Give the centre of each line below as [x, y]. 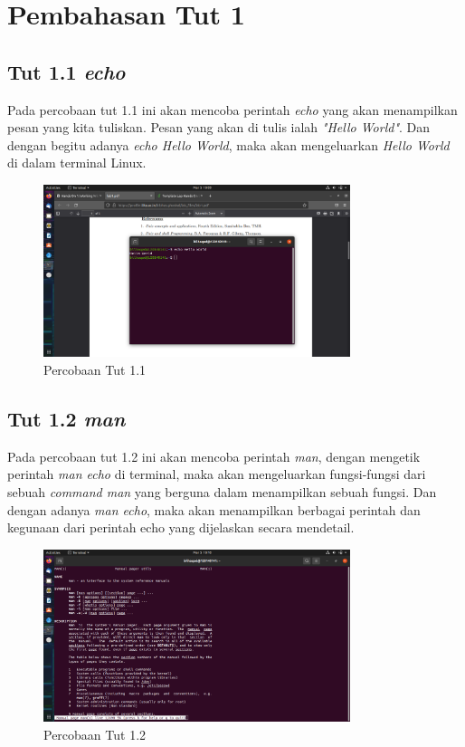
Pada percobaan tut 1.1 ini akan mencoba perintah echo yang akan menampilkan [232, 109]
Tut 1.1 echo [66, 71]
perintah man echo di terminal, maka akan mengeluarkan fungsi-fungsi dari [217, 474]
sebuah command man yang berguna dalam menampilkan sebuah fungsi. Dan [222, 491]
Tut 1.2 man [66, 418]
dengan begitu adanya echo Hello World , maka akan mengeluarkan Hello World [228, 144]
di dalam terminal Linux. [77, 163]
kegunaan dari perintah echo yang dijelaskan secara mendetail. [181, 527]
